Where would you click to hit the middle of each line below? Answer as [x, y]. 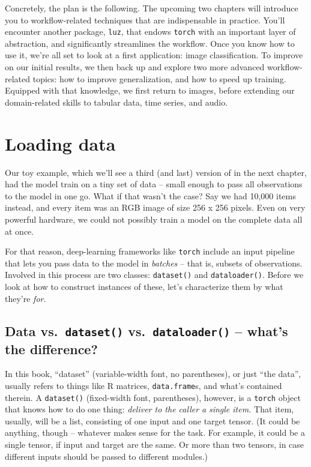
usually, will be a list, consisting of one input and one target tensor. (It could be [152, 420]
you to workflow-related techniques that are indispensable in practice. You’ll [145, 20]
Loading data [60, 143]
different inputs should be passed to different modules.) [107, 456]
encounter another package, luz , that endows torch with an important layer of [150, 32]
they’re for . [26, 298]
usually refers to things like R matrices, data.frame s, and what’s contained [143, 385]
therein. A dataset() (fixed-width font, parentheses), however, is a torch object [153, 397]
